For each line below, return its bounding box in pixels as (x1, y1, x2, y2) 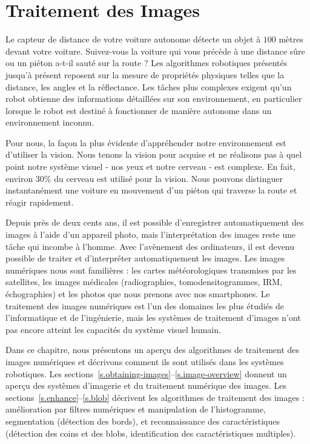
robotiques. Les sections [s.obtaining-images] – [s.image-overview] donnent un (5, 367, 287, 380)
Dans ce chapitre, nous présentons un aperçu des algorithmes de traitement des (5, 343, 300, 356)
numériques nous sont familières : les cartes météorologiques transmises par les (5, 263, 297, 276)
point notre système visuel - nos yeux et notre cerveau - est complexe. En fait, (5, 160, 295, 173)
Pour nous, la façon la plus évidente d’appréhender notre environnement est (5, 136, 286, 149)
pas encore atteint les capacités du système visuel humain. (5, 323, 221, 335)
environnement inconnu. (5, 116, 94, 129)
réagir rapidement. (5, 195, 74, 208)
